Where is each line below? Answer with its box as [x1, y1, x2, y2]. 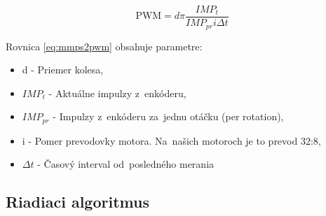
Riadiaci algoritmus [6, 191, 149, 213]
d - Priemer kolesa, [22, 62, 104, 77]
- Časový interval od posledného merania [37, 157, 215, 171]
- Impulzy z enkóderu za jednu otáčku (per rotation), [53, 109, 284, 124]
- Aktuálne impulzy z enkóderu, [48, 85, 186, 100]
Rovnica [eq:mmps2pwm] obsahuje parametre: [6, 38, 203, 53]
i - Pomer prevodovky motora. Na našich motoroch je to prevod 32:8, [22, 133, 321, 147]
